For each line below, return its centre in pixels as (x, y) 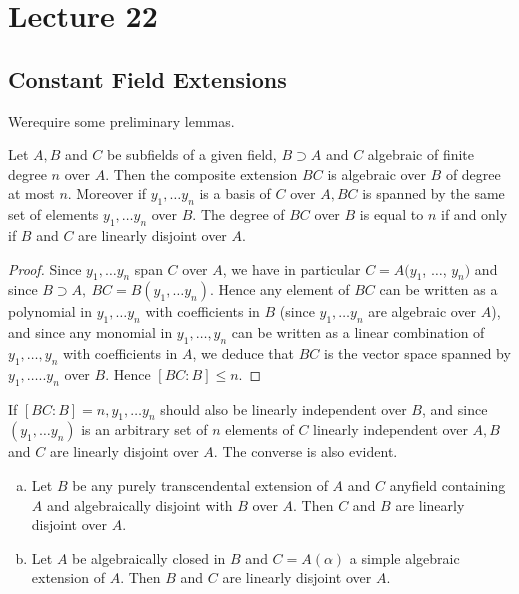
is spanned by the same (433, 193)
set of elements (53, 214)
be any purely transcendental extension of (200, 484)
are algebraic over (422, 311)
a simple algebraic (404, 557)
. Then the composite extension (201, 173)
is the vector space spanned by (417, 352)
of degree (473, 173)
